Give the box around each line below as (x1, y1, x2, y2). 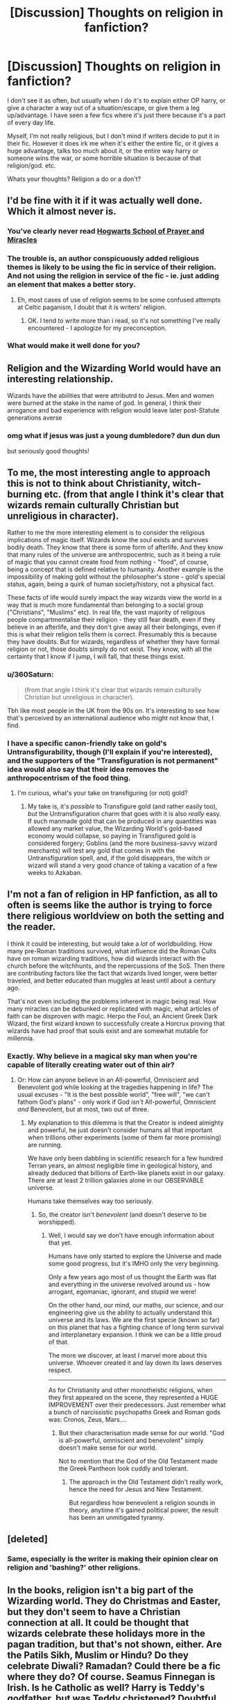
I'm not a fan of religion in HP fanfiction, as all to (7, 889, 218, 901)
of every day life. (7, 118, 55, 126)
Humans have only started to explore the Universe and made (48, 1252, 222, 1260)
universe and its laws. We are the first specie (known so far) (48, 1316, 220, 1324)
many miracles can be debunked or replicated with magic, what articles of (7, 1004, 219, 1013)
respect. (48, 1366, 73, 1374)
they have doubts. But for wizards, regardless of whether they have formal (7, 638, 220, 646)
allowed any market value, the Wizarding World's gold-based (27, 824, 202, 833)
